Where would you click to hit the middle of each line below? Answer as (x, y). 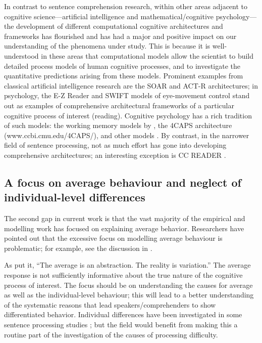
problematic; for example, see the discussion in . (78, 248)
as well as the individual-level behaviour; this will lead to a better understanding (129, 295)
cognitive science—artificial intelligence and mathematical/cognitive (109, 16)
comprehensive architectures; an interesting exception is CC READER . (115, 155)
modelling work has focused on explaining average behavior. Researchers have (124, 228)
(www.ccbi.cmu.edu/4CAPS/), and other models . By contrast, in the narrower (127, 135)
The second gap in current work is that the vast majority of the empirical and (125, 218)
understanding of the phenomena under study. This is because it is (107, 46)
